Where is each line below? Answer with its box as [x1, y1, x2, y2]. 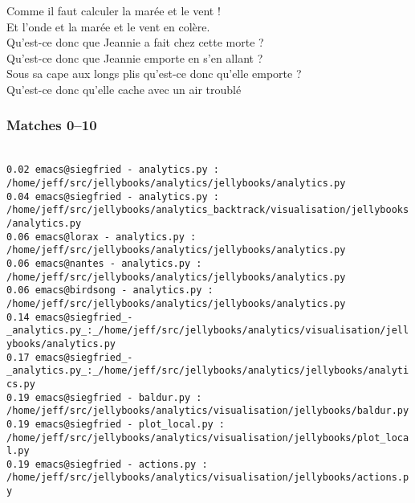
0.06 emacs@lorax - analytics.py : [6, 231, 197, 243]
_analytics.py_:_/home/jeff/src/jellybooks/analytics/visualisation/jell [6, 325, 409, 337]
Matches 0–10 [6, 115, 97, 135]
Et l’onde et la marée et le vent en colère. [6, 18, 210, 35]
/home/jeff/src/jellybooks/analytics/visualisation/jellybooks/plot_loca [6, 431, 409, 444]
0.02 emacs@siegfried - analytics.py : [6, 164, 219, 176]
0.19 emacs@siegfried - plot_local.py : [6, 418, 226, 430]
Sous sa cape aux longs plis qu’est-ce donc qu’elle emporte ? [6, 65, 302, 82]
